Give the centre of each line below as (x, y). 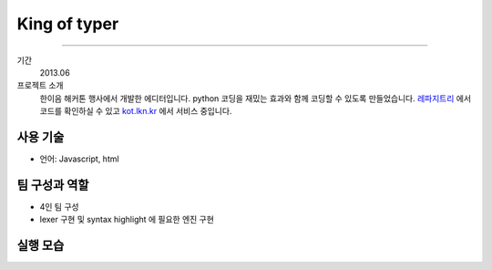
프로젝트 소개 (40, 86)
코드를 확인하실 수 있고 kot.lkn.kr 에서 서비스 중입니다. (136, 111)
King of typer (68, 24)
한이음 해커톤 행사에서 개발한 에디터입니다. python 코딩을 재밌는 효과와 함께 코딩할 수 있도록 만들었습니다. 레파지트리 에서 (256, 98)
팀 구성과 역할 (53, 185)
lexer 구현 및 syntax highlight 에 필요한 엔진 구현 (127, 220)
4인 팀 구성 (59, 206)
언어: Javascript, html (79, 159)
